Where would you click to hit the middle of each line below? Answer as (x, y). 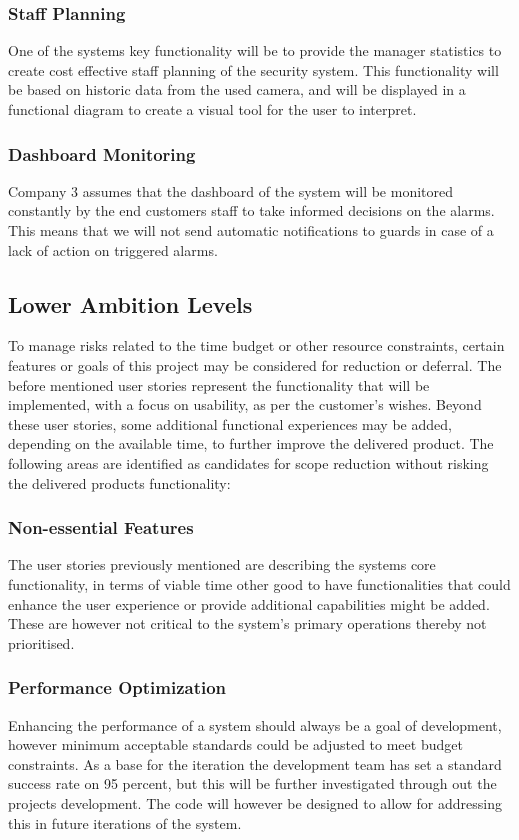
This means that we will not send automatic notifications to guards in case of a (251, 230)
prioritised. (41, 642)
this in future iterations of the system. (125, 822)
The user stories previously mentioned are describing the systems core (222, 564)
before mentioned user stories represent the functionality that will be (219, 384)
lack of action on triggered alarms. (113, 249)
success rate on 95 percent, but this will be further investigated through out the (252, 783)
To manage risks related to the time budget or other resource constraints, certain (256, 345)
